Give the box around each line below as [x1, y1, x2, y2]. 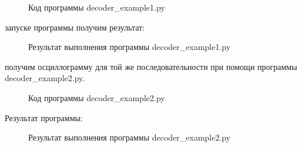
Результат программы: [5, 111, 83, 123]
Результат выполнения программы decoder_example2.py [28, 131, 231, 143]
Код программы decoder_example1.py [28, 1, 165, 13]
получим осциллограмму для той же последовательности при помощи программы [5, 60, 297, 72]
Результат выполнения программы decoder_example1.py [28, 41, 231, 53]
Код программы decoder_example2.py [28, 91, 165, 103]
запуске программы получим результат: [5, 21, 145, 33]
